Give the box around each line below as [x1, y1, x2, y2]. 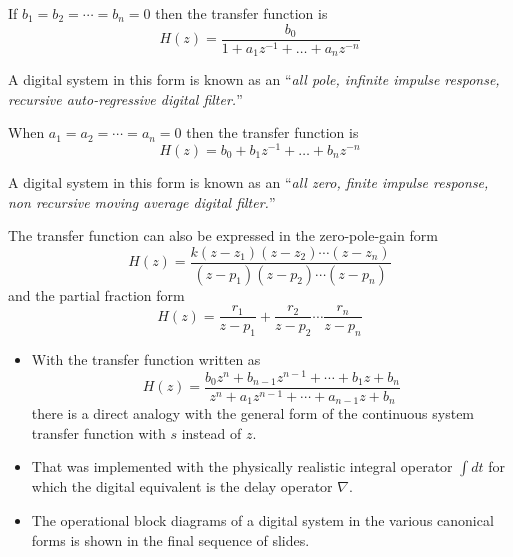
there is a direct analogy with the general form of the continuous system [31, 403, 475, 424]
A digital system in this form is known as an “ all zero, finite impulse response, [8, 171, 489, 192]
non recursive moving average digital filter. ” [8, 191, 276, 212]
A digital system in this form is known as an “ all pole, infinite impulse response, [8, 69, 500, 90]
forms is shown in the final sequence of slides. [31, 529, 310, 550]
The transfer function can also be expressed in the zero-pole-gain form [8, 225, 438, 246]
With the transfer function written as [31, 349, 261, 370]
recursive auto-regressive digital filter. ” [8, 88, 243, 109]
